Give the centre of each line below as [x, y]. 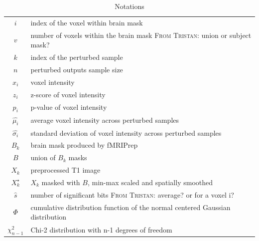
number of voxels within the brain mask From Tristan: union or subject [141, 35]
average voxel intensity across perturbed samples [105, 120]
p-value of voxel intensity [69, 107]
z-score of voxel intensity [68, 94]
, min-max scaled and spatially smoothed [150, 182]
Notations [129, 6]
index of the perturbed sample [77, 57]
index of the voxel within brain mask [87, 22]
